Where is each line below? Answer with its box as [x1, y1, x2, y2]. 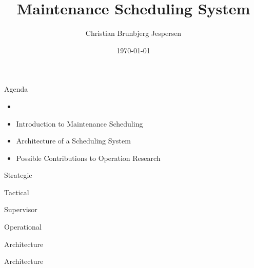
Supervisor [4, 204, 37, 215]
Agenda [4, 84, 28, 94]
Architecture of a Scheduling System [16, 135, 131, 146]
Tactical [4, 187, 29, 197]
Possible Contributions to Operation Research [16, 152, 161, 163]
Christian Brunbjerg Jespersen [85, 28, 182, 38]
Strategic [4, 170, 32, 180]
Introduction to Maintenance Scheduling [16, 118, 143, 129]
